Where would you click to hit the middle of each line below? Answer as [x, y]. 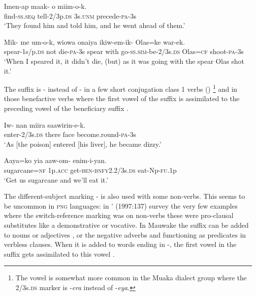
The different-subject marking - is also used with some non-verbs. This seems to [125, 196]
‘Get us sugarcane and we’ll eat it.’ [56, 179]
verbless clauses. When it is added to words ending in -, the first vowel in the [120, 244]
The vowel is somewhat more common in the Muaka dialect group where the [131, 278]
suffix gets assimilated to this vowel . [59, 254]
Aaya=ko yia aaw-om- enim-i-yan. [55, 160]
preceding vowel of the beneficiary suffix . [66, 108]
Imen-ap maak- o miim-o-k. [45, 6]
